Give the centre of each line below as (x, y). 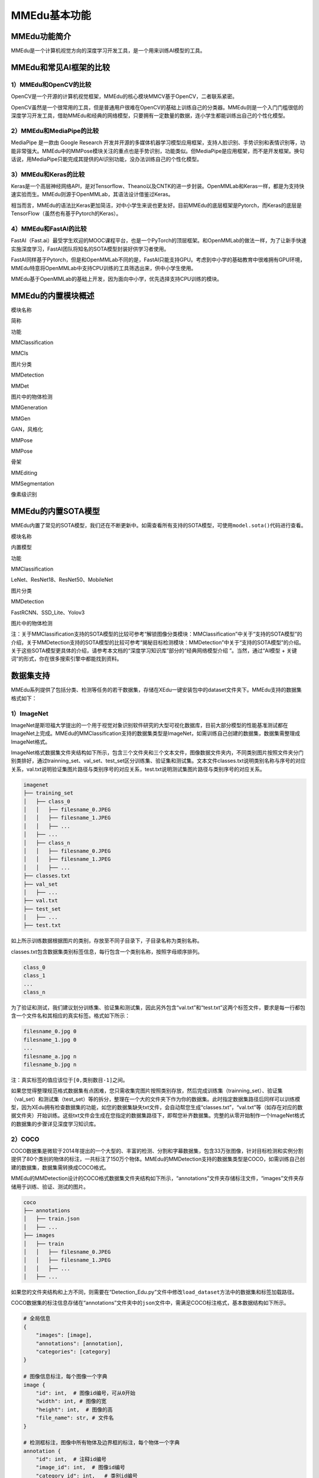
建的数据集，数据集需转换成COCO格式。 (60, 1167)
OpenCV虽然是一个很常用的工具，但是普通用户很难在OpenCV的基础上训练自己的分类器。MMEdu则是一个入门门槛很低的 (157, 107)
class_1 (34, 976)
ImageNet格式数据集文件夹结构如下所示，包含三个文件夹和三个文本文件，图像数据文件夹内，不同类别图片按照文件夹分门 (157, 753)
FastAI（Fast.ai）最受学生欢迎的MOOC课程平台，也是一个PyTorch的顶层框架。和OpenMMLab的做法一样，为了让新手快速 (159, 241)
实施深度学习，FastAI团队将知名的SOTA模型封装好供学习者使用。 (90, 249)
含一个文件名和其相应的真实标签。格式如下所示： (70, 1016)
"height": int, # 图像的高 (74, 1409)
